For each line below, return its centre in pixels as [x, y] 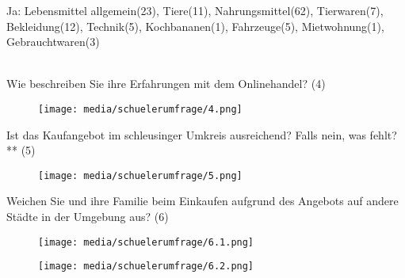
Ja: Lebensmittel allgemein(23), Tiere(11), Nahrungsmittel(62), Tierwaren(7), [195, 10]
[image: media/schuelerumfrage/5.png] [140, 175]
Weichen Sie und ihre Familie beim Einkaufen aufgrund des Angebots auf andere [202, 201]
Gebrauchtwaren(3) [53, 42]
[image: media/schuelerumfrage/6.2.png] [146, 267]
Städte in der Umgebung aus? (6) [88, 217]
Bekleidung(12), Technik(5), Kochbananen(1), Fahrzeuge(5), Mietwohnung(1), [195, 26]
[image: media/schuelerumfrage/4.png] [140, 109]
